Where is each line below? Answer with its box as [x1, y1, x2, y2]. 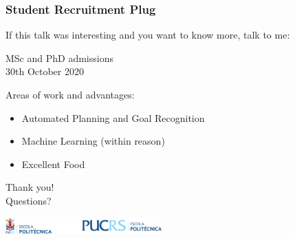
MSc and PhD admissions [6, 50, 113, 65]
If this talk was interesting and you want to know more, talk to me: [6, 28, 290, 42]
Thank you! [6, 180, 54, 194]
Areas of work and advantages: [6, 87, 135, 101]
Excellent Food [21, 156, 85, 171]
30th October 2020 [6, 64, 84, 79]
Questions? [6, 193, 52, 207]
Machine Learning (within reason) [21, 134, 165, 148]
